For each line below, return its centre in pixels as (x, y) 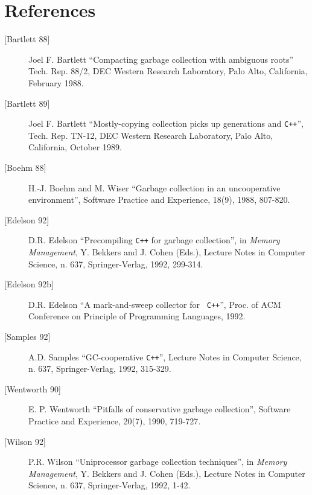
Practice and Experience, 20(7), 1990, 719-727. (115, 421)
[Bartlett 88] (27, 39)
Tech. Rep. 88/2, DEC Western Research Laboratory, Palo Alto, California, (168, 71)
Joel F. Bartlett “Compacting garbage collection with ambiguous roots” (161, 59)
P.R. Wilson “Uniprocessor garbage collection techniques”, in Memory (158, 461)
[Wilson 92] (25, 441)
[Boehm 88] (25, 167)
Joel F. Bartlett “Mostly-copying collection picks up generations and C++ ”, (166, 123)
